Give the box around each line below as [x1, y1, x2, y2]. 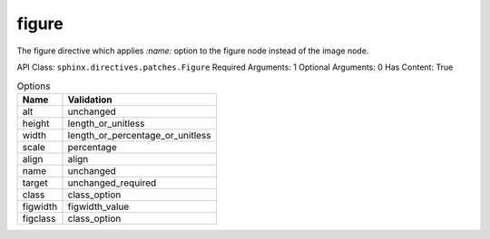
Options [16, 80, 51, 92]
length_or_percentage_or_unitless [67, 129, 211, 141]
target [22, 177, 49, 189]
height [22, 117, 50, 129]
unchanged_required [67, 177, 157, 189]
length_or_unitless [67, 117, 145, 129]
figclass [22, 212, 56, 225]
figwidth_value [67, 200, 130, 213]
